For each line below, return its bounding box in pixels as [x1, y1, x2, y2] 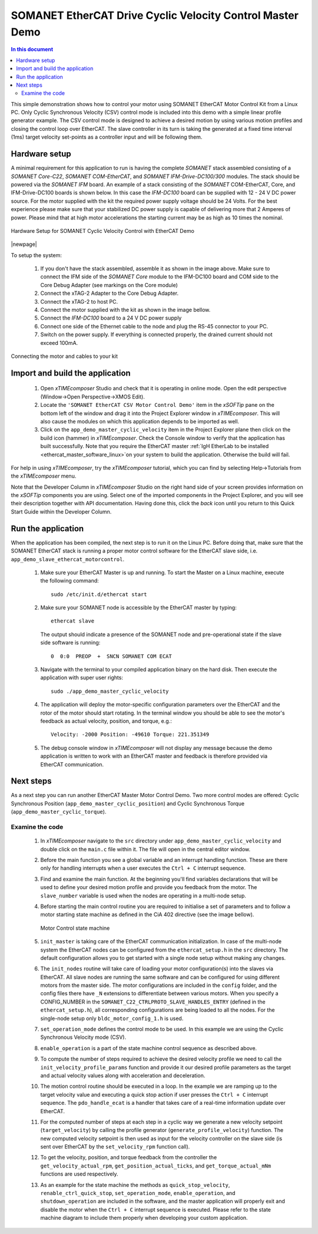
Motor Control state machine [40, 924, 110, 932]
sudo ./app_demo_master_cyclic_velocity [51, 687, 169, 695]
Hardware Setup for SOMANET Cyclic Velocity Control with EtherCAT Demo [11, 227, 194, 234]
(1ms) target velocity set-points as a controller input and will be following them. [11, 133, 203, 141]
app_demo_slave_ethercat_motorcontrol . [11, 555, 125, 562]
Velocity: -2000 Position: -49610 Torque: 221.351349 [51, 731, 209, 738]
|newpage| [11, 241, 38, 248]
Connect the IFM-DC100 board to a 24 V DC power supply [40, 314, 182, 321]
